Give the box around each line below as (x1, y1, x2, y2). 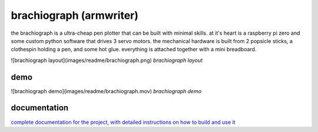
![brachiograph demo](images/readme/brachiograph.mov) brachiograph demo (11, 87, 202, 94)
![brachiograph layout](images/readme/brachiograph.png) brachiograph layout (11, 57, 203, 64)
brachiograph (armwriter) (11, 9, 138, 22)
